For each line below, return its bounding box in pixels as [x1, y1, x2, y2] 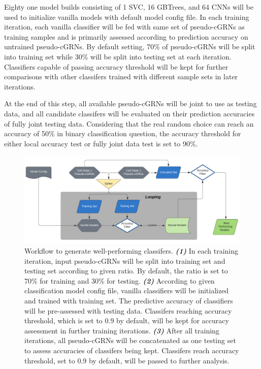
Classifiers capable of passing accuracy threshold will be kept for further [4, 61, 229, 72]
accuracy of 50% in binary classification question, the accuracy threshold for [4, 128, 241, 139]
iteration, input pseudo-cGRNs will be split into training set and [24, 255, 225, 266]
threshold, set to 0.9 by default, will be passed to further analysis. [24, 355, 230, 365]
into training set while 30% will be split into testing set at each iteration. [4, 51, 232, 61]
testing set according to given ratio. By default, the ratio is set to [24, 265, 228, 276]
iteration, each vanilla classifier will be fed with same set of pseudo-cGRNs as [4, 21, 245, 32]
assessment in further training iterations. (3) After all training [24, 325, 219, 335]
